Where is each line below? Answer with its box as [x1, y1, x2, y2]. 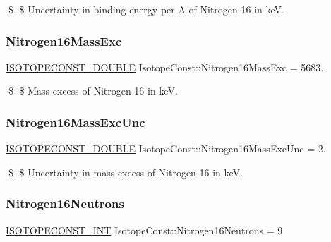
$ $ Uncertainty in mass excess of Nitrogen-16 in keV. [8, 164, 243, 179]
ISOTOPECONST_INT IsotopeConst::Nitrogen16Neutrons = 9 [6, 222, 283, 237]
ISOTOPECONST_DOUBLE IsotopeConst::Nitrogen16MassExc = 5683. [6, 59, 324, 74]
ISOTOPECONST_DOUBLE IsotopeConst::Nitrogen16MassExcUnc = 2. [6, 141, 326, 156]
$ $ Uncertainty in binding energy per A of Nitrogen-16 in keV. [8, 2, 284, 16]
